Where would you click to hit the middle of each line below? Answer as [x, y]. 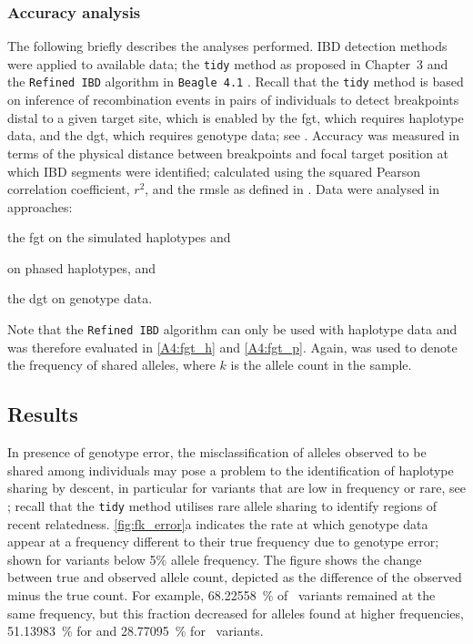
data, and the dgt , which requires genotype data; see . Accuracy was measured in [234, 135]
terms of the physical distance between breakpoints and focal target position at [228, 153]
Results [43, 414]
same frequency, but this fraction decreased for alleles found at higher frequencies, [236, 613]
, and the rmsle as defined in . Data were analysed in [292, 189]
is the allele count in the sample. [321, 365]
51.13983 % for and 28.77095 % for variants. [136, 631]
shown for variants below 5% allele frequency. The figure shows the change [215, 559]
